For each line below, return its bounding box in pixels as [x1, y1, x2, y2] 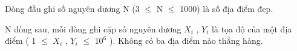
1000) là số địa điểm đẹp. [180, 2, 273, 14]
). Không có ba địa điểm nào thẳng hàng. [109, 34, 263, 47]
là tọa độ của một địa [212, 22, 292, 35]
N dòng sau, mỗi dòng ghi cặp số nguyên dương [5, 22, 181, 35]
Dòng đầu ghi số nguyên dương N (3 [5, 2, 140, 14]
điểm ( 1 [5, 34, 36, 47]
